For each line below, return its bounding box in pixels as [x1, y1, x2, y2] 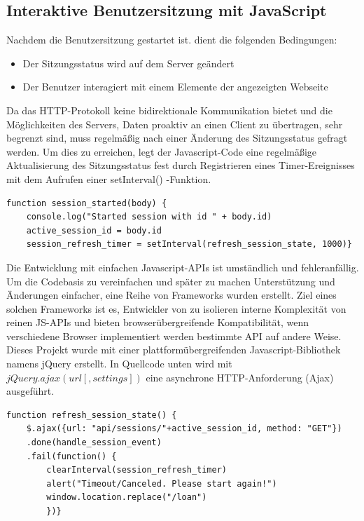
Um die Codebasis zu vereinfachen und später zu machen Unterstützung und [6, 273, 335, 288]
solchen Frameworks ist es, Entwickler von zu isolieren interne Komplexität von [6, 301, 346, 316]
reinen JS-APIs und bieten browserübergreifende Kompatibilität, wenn [6, 315, 309, 330]
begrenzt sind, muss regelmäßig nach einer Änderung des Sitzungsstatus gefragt [6, 130, 348, 145]
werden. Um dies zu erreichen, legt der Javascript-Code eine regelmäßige [6, 144, 317, 158]
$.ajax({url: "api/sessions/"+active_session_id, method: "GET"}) [26, 424, 342, 434]
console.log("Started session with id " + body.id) [26, 212, 272, 222]
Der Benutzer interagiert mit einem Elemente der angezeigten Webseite [22, 79, 328, 94]
